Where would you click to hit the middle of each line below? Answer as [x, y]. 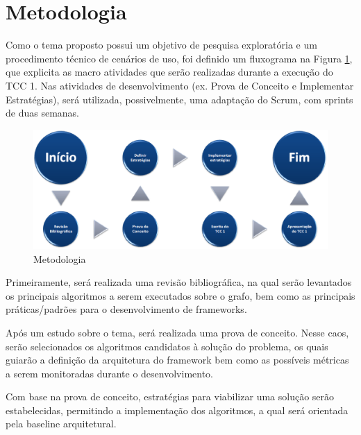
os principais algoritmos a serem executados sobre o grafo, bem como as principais [180, 295]
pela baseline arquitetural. [61, 424]
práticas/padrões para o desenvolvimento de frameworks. [126, 309]
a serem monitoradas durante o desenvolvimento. [109, 373]
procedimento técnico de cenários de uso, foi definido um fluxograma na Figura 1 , [179, 58]
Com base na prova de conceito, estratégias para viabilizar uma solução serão [170, 396]
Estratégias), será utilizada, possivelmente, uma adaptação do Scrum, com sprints [179, 99]
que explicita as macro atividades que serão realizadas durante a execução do [169, 72]
